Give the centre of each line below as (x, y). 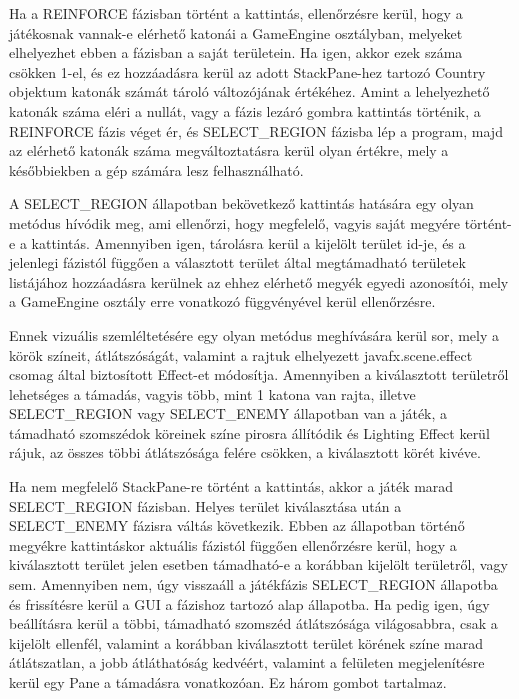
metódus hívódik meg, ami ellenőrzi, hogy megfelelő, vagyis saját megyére (234, 222)
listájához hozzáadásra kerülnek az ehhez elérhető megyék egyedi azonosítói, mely (259, 281)
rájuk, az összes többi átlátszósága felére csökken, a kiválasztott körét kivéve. (245, 452)
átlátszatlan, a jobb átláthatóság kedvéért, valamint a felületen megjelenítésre (247, 662)
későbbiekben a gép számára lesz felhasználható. (156, 169)
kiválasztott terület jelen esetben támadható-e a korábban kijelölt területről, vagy (258, 564)
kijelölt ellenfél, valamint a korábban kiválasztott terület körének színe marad (246, 642)
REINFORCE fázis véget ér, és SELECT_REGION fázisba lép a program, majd (256, 130)
